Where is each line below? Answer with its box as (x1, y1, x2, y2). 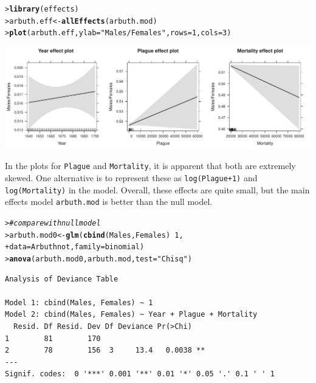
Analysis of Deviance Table (5, 274, 118, 283)
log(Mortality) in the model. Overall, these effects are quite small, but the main (5, 183, 310, 196)
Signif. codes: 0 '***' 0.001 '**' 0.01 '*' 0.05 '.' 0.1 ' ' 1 (5, 370, 275, 379)
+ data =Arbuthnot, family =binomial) (5, 243, 145, 252)
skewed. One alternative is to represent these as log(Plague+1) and (5, 171, 258, 184)
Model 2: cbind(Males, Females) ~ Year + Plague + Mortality (5, 310, 258, 319)
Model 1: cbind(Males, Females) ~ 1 (5, 298, 153, 307)
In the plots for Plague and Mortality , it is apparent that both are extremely (5, 159, 296, 172)
